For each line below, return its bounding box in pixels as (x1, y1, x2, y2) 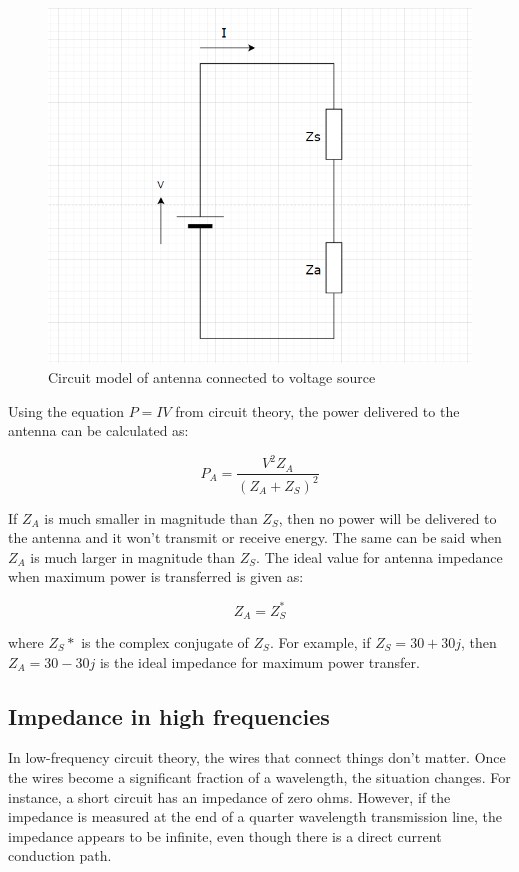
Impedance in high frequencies (8, 700, 330, 731)
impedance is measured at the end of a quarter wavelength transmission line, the (8, 806, 503, 827)
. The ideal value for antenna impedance (256, 546, 503, 567)
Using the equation (8, 400, 124, 421)
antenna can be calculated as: (8, 420, 189, 441)
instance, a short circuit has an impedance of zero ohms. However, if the (8, 786, 451, 807)
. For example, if (269, 632, 371, 653)
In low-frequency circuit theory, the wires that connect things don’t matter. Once (8, 747, 506, 768)
